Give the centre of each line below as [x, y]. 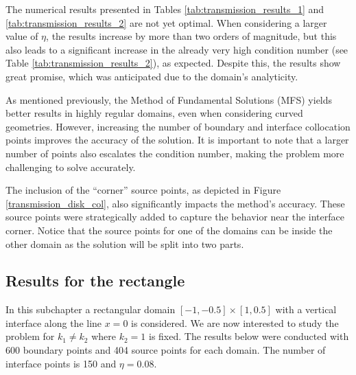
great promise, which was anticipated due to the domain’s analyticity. [152, 76]
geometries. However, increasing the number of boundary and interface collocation [178, 126]
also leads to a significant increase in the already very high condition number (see [177, 49]
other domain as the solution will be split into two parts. [125, 243]
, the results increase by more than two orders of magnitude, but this [191, 36]
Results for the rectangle [95, 281]
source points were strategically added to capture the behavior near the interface [175, 217]
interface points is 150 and [61, 363]
